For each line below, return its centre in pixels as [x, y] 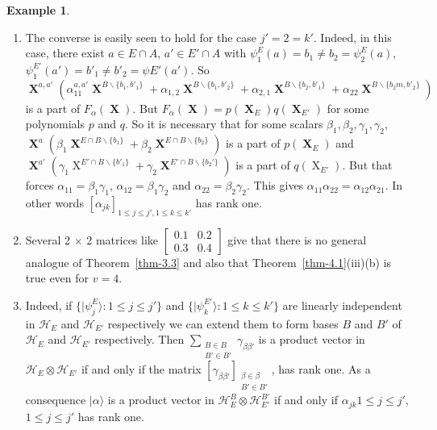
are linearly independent [342, 305]
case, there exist [65, 53]
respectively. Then [139, 339]
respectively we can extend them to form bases [223, 323]
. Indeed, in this [352, 37]
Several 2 [48, 239]
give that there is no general [297, 239]
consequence [56, 400]
